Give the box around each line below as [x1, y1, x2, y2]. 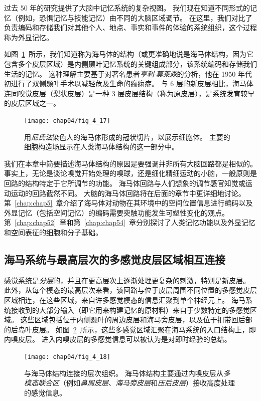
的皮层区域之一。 [4, 98, 60, 108]
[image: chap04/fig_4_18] [24, 353, 110, 360]
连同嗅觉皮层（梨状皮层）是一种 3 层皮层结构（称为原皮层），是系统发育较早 [4, 88, 255, 98]
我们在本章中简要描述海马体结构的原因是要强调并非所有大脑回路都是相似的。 [4, 158, 257, 168]
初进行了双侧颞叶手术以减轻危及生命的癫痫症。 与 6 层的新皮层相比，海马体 [4, 78, 253, 89]
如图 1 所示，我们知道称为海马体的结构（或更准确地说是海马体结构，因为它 [4, 49, 253, 59]
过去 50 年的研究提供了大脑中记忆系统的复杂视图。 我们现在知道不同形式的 [4, 3, 250, 13]
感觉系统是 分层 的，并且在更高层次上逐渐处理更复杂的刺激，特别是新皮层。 [4, 275, 250, 285]
